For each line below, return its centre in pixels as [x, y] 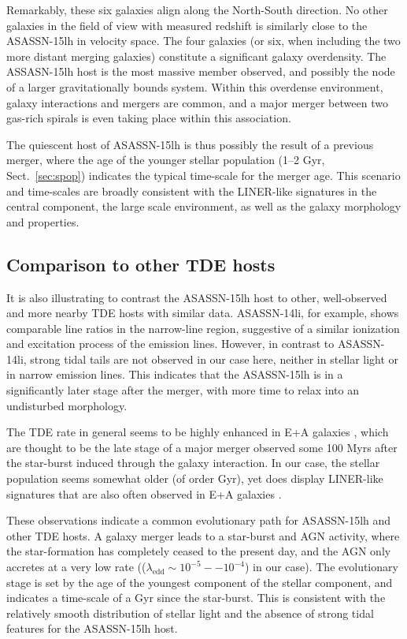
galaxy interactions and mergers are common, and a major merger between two [197, 102]
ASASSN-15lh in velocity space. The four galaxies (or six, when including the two [203, 41]
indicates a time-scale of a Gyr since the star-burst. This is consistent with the [196, 598]
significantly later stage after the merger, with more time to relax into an [183, 390]
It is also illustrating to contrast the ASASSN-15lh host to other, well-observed [197, 297]
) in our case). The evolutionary [321, 567]
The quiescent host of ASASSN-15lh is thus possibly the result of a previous [190, 144]
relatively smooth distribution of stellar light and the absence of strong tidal [190, 613]
